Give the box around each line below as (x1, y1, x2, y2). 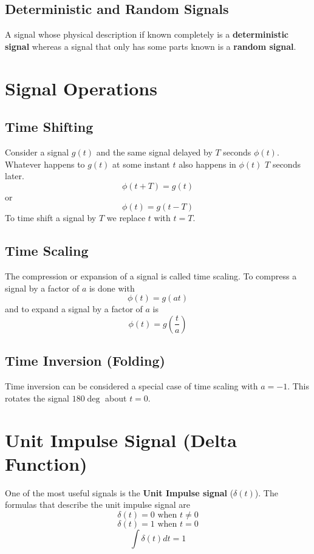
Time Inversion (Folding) (5, 351, 165, 370)
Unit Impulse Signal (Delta (5, 427, 237, 452)
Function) (5, 451, 87, 476)
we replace (106, 211, 146, 224)
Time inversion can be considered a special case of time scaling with (5, 380, 258, 392)
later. (5, 169, 24, 182)
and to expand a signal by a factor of (5, 303, 143, 315)
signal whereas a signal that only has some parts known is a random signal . (5, 39, 296, 52)
